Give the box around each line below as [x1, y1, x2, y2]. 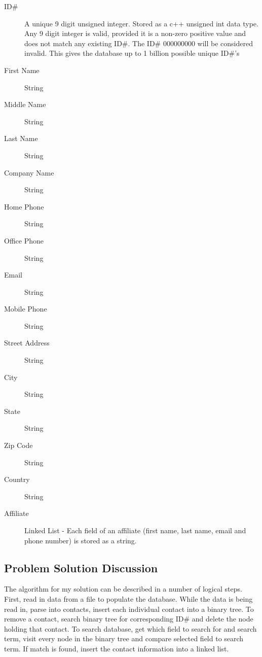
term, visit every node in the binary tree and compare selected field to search [4, 633, 244, 644]
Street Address [4, 337, 50, 348]
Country [4, 474, 30, 485]
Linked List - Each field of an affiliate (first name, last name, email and [24, 525, 246, 535]
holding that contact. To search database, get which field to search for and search [4, 623, 257, 634]
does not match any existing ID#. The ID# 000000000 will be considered [24, 38, 253, 48]
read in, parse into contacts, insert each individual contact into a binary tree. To [4, 603, 254, 614]
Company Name [4, 167, 54, 178]
